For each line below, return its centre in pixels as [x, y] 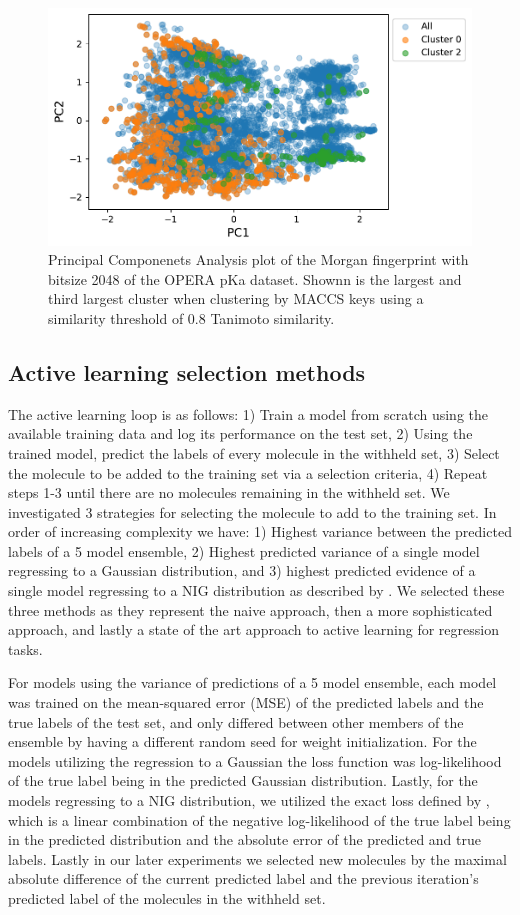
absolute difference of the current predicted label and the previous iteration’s [243, 878]
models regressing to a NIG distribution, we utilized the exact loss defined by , [249, 800]
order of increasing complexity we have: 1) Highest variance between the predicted [260, 531]
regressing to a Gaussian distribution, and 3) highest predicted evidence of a [242, 570]
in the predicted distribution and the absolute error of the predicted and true [244, 839]
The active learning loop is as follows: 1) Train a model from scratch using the [248, 413]
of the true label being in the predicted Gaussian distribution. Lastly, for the [243, 780]
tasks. [25, 648]
